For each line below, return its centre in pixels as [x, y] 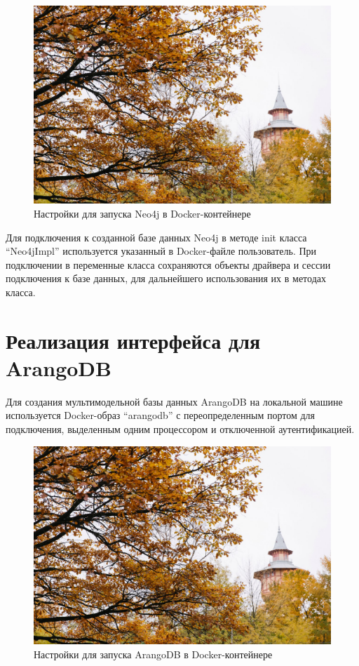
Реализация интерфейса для [133, 340]
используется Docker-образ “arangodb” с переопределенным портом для [160, 415]
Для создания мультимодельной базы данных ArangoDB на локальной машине [174, 401]
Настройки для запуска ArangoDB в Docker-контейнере [153, 654]
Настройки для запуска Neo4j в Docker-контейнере [142, 213]
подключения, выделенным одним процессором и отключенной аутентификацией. [180, 429]
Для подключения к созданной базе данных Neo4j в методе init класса [156, 237]
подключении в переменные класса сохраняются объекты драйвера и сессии [168, 264]
